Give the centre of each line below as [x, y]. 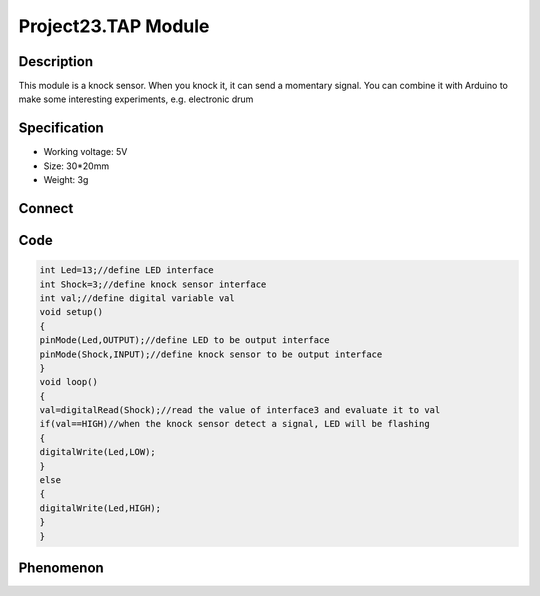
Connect [46, 208]
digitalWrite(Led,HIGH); [100, 508]
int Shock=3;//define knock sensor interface [153, 284]
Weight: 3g [66, 180]
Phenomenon [61, 567]
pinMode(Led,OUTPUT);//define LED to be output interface [184, 340]
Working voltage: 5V [85, 152]
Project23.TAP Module [114, 26]
